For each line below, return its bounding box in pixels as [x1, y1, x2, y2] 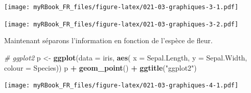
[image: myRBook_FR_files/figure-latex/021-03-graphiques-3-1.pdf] [4, 4, 239, 11]
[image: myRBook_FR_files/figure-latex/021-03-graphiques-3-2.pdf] [4, 20, 239, 28]
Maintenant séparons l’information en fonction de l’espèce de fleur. [4, 35, 213, 46]
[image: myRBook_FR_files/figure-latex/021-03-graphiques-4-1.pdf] [4, 82, 239, 89]
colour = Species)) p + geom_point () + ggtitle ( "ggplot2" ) [4, 62, 197, 73]
